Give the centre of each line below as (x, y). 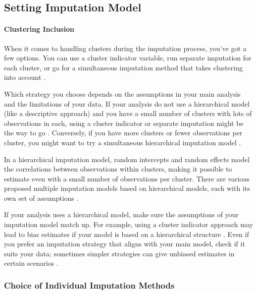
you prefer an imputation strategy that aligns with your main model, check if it (125, 244)
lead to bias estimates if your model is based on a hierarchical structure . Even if (127, 234)
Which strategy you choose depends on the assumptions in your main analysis (122, 93)
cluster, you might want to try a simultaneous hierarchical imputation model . (123, 142)
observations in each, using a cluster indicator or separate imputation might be (124, 123)
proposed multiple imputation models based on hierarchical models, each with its (127, 188)
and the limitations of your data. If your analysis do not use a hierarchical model (127, 103)
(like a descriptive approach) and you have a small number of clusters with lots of (128, 113)
